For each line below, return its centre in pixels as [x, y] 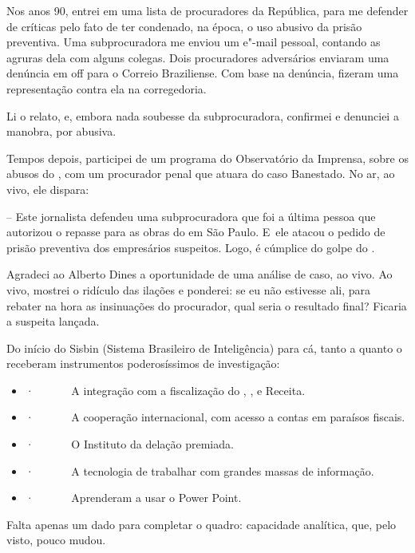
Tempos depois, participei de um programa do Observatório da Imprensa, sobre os [207, 158]
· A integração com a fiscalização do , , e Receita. [165, 390]
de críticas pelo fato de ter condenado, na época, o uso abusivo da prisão [184, 26]
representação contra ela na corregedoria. [107, 88]
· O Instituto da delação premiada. [129, 444]
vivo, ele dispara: [48, 189]
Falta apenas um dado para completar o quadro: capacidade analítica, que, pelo [202, 524]
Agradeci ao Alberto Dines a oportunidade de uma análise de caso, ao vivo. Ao [200, 274]
